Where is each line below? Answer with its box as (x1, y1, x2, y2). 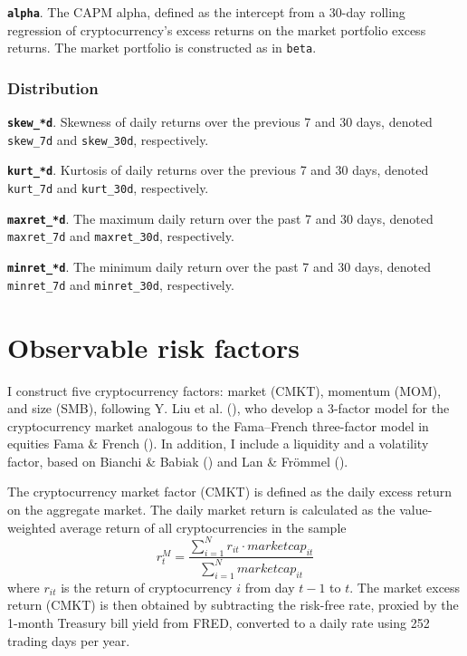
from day (244, 577, 295, 596)
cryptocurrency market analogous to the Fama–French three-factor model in (7, 416, 429, 435)
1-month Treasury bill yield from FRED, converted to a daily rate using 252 (7, 613, 430, 632)
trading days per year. (7, 631, 130, 650)
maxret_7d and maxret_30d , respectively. (7, 227, 234, 246)
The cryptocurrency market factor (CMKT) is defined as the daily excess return (7, 482, 452, 501)
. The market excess (349, 577, 461, 596)
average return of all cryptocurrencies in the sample (60, 517, 347, 536)
